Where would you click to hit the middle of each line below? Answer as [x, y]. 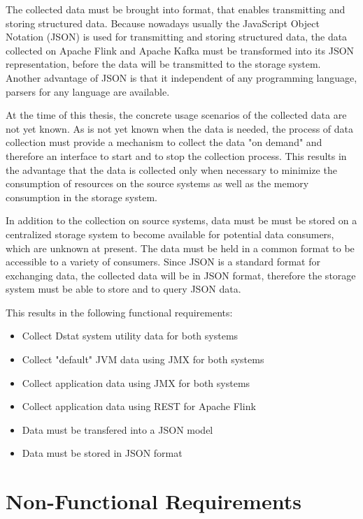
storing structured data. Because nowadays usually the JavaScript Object [163, 23]
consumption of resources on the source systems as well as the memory [157, 183]
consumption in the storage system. [81, 197]
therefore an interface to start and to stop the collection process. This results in [176, 155]
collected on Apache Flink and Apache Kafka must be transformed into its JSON [180, 50]
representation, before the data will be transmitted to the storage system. [163, 64]
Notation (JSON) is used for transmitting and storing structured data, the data [177, 37]
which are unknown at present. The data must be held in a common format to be [180, 248]
